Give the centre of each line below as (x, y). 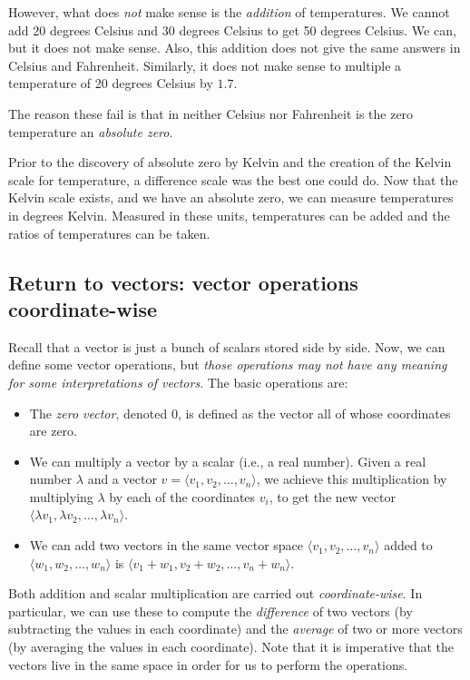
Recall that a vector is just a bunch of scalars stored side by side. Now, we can (227, 346)
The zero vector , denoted (98, 413)
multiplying (61, 496)
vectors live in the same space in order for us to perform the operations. (208, 664)
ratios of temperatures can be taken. (109, 233)
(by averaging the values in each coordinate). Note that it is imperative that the (231, 647)
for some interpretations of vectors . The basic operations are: (178, 382)
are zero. (53, 431)
